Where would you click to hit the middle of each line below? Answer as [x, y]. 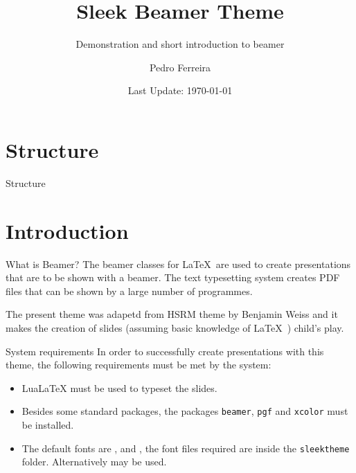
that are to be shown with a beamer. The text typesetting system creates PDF [173, 277]
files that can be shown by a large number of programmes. [129, 291]
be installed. [48, 424]
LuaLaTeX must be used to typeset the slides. [119, 387]
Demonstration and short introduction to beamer [180, 44]
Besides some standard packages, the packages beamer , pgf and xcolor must [185, 411]
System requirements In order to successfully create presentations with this [165, 351]
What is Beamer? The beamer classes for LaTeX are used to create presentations [178, 264]
